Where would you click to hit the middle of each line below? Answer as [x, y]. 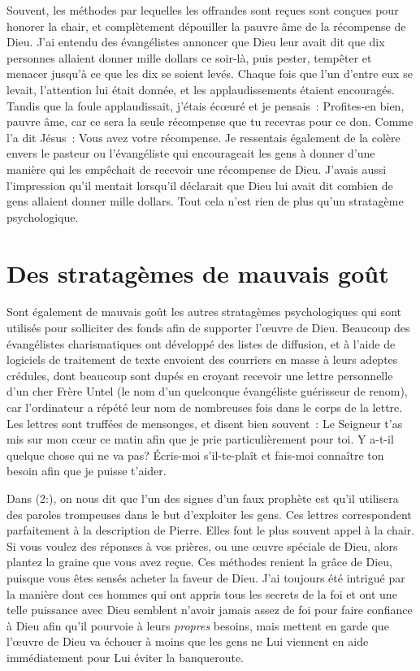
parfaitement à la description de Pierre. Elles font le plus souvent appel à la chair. [211, 530]
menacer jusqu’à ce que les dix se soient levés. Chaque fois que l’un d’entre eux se [210, 74]
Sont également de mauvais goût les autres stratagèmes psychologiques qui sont [204, 312]
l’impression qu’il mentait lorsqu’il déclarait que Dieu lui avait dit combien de [200, 185]
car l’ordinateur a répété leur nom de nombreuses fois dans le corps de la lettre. [205, 407]
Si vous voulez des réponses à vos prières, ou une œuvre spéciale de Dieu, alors [202, 545]
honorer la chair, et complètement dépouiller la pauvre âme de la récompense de [206, 26]
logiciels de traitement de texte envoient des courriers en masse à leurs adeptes [202, 359]
